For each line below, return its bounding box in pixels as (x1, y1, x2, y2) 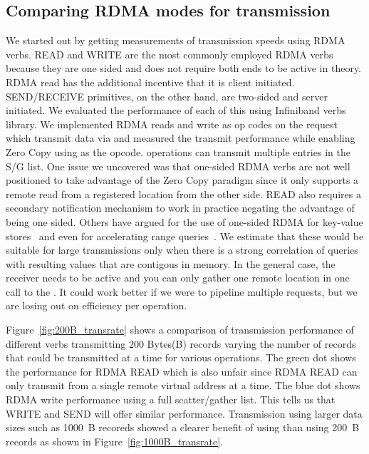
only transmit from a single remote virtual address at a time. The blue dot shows (6, 378, 360, 393)
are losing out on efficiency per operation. (6, 298, 187, 313)
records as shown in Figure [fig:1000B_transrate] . (6, 433, 224, 448)
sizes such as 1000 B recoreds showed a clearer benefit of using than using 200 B (6, 420, 360, 435)
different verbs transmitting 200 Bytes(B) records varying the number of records (6, 336, 356, 351)
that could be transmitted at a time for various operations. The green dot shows (6, 350, 356, 365)
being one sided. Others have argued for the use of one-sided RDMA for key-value (6, 214, 363, 229)
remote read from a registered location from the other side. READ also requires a (6, 186, 361, 201)
